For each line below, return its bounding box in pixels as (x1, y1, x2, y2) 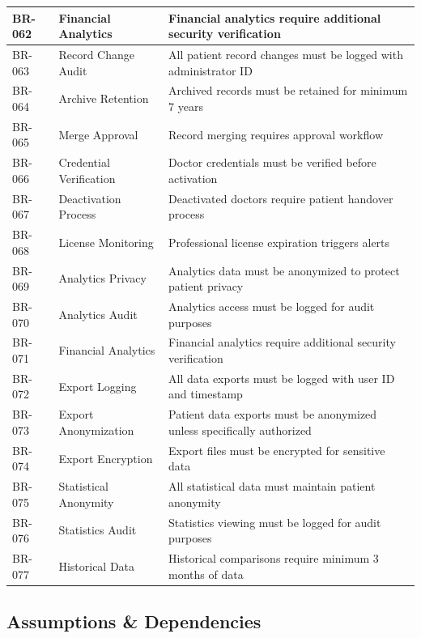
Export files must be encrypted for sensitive (168, 441, 385, 458)
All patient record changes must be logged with (168, 45, 403, 62)
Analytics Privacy (58, 270, 147, 287)
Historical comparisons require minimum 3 (168, 550, 379, 567)
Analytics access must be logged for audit (168, 298, 375, 314)
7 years (168, 97, 203, 114)
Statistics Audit (58, 521, 137, 538)
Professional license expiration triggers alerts (168, 233, 390, 250)
